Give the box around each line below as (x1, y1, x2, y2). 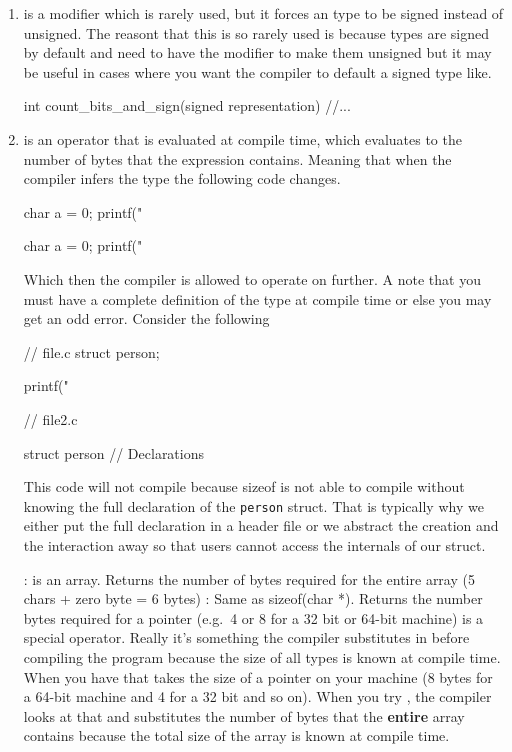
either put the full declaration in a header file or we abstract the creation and (23, 515, 499, 536)
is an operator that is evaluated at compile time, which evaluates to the (23, 128, 462, 149)
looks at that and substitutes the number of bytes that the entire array (23, 705, 465, 726)
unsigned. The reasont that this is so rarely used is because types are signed (23, 22, 490, 43)
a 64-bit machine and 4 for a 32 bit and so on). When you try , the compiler (23, 686, 492, 707)
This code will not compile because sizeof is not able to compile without (23, 476, 465, 497)
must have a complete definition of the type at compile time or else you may (23, 288, 492, 309)
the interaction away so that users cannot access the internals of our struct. (23, 534, 486, 555)
